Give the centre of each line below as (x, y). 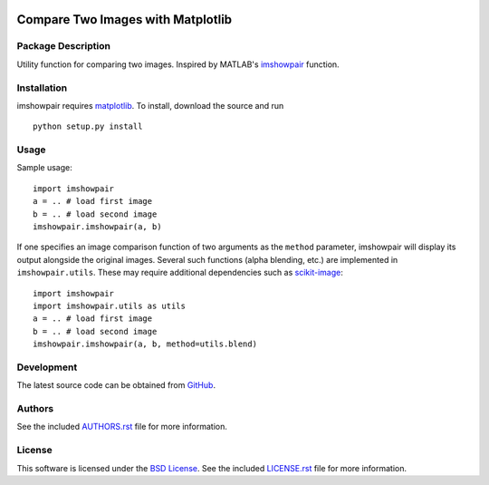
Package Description (63, 46)
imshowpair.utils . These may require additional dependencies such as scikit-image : (180, 273)
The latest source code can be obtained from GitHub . (116, 385)
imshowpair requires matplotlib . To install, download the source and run (150, 105)
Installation (42, 88)
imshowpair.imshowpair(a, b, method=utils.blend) (145, 344)
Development (47, 367)
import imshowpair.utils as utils (109, 306)
